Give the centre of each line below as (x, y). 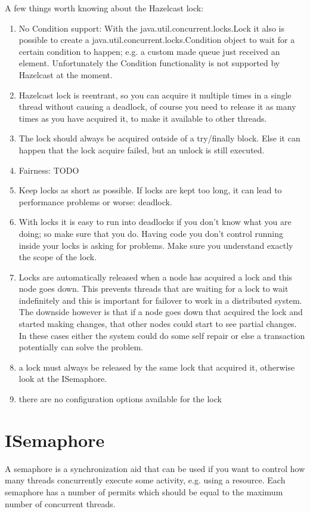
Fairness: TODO (49, 170)
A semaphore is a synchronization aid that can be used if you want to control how (155, 468)
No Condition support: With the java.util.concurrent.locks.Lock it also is (151, 28)
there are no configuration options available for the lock (120, 399)
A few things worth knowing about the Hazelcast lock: (104, 8)
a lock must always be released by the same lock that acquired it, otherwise (157, 367)
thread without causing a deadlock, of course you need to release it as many (157, 107)
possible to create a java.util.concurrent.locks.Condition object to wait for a (157, 40)
